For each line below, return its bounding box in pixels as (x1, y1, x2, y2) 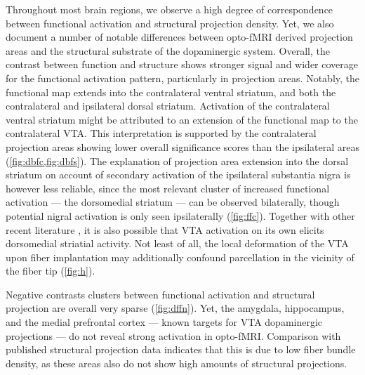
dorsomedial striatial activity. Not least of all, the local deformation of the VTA (6, 236, 349, 251)
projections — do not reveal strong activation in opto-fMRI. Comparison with (6, 328, 341, 343)
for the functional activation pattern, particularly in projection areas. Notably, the (6, 70, 360, 85)
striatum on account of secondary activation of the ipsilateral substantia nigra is (6, 167, 351, 182)
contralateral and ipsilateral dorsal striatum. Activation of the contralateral (6, 98, 330, 113)
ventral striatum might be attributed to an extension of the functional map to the (6, 112, 358, 126)
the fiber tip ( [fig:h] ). (6, 263, 95, 278)
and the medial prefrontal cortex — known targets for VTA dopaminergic (6, 315, 323, 329)
